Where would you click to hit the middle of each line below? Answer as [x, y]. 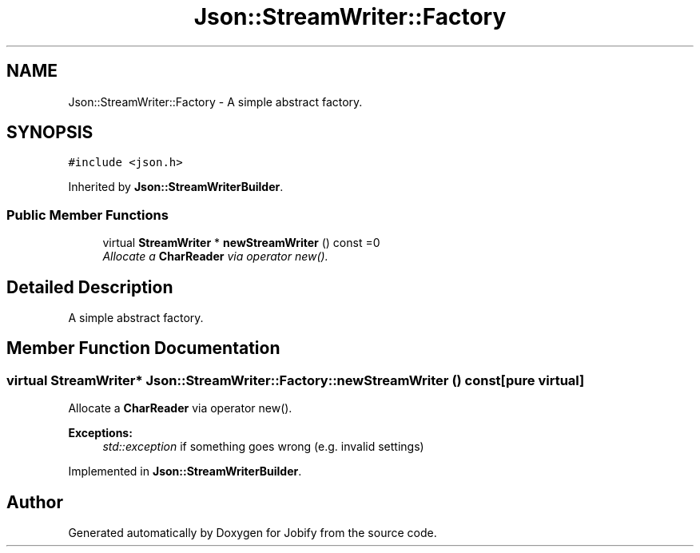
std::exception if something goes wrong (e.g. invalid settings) [263, 447]
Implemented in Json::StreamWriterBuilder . [185, 471]
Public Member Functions [87, 215]
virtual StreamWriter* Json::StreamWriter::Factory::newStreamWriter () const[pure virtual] [296, 380]
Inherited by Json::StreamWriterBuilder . [176, 187]
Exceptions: [100, 433]
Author [35, 502]
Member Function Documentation [143, 348]
